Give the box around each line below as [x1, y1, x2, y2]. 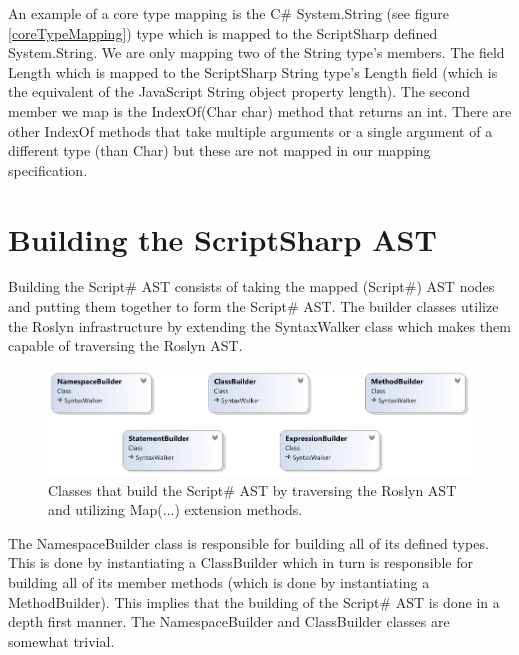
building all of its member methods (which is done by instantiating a [8, 571, 430, 592]
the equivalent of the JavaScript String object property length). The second [8, 81, 471, 102]
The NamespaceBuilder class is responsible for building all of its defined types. [8, 532, 489, 553]
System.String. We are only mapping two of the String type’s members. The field [8, 42, 505, 63]
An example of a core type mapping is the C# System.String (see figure [8, 3, 449, 23]
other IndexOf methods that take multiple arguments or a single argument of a [8, 120, 493, 141]
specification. [8, 159, 88, 180]
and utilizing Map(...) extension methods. [48, 499, 303, 520]
